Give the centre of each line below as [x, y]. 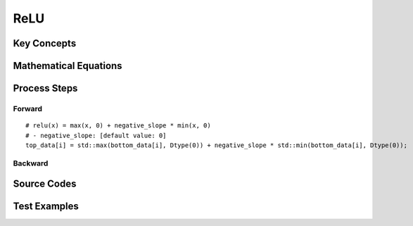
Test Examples [46, 207]
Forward [27, 108]
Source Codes [45, 184]
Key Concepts [45, 43]
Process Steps [45, 88]
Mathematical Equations [68, 66]
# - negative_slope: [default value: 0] [96, 135]
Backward [31, 163]
